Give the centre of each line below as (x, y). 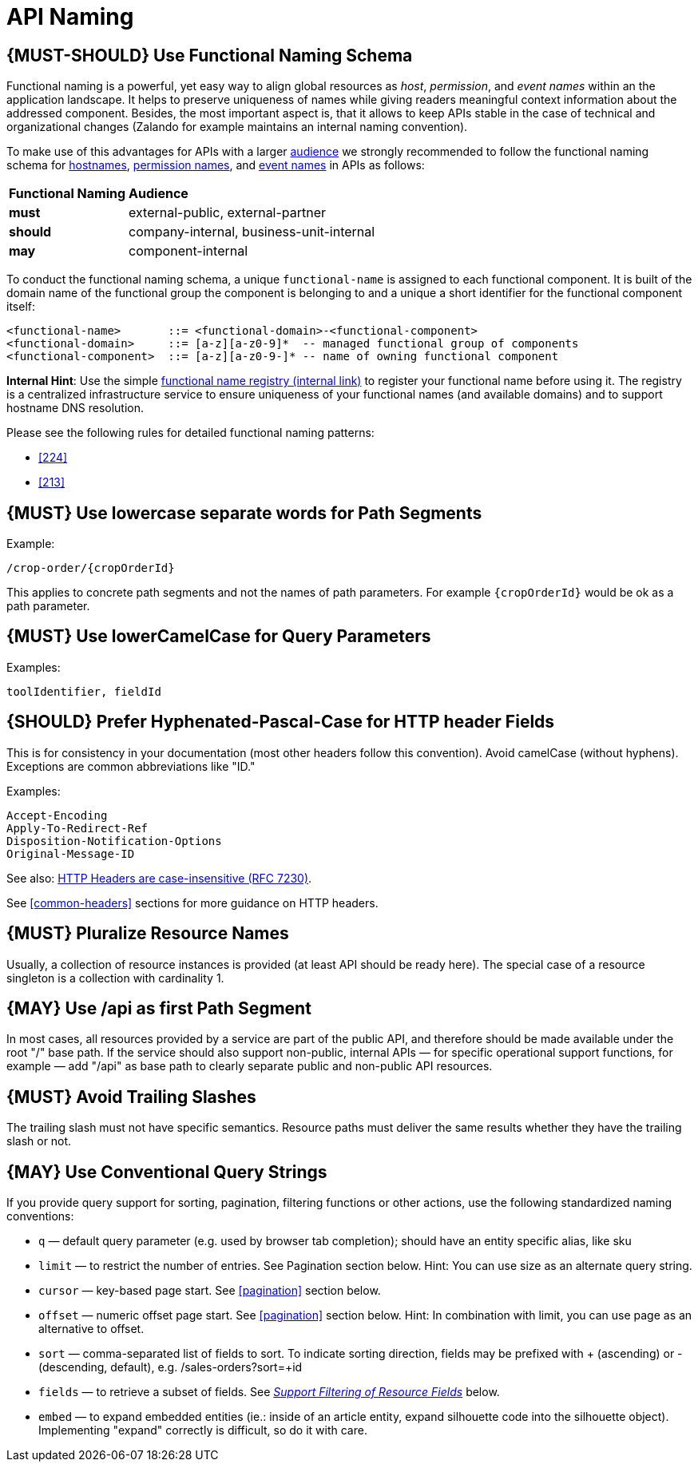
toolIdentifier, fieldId (84, 691)
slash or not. (39, 1141)
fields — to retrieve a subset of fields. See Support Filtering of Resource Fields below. (269, 1392)
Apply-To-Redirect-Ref (77, 828)
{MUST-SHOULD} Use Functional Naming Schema (210, 55)
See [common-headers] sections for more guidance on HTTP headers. (192, 903)
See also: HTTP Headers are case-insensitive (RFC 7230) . (159, 878)
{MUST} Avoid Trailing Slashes (131, 1097)
